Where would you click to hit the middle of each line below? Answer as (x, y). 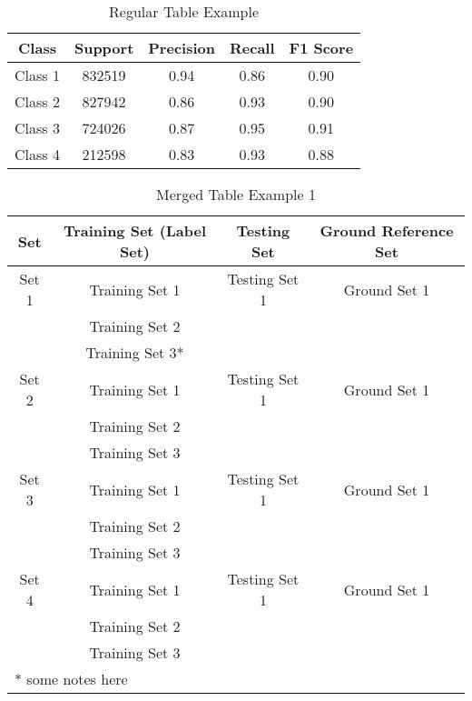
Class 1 (37, 75)
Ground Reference (387, 230)
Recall (252, 48)
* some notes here (71, 679)
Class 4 (37, 154)
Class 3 (37, 128)
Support (104, 48)
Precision (182, 48)
